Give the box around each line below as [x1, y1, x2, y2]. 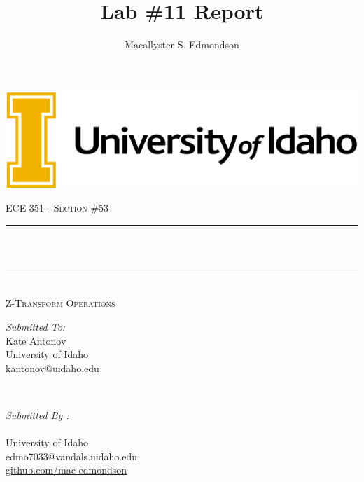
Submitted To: [6, 319, 66, 334]
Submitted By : [6, 408, 69, 422]
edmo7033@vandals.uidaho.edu [6, 448, 137, 463]
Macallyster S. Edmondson [125, 37, 239, 52]
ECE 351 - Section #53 [6, 200, 109, 215]
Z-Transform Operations [6, 296, 115, 310]
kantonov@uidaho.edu [6, 360, 99, 375]
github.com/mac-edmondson [6, 462, 127, 477]
